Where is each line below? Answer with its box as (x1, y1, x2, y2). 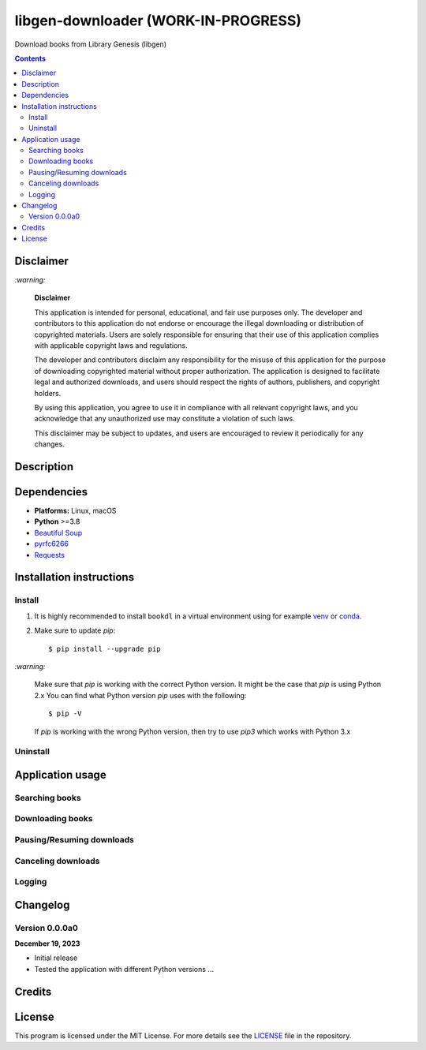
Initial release (34, 953, 78, 962)
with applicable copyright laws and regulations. (34, 341, 189, 350)
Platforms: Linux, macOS (34, 506, 117, 516)
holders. (34, 388, 62, 398)
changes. (34, 439, 65, 449)
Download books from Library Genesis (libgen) (14, 39, 167, 49)
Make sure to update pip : (34, 626, 116, 635)
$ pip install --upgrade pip (48, 644, 161, 653)
